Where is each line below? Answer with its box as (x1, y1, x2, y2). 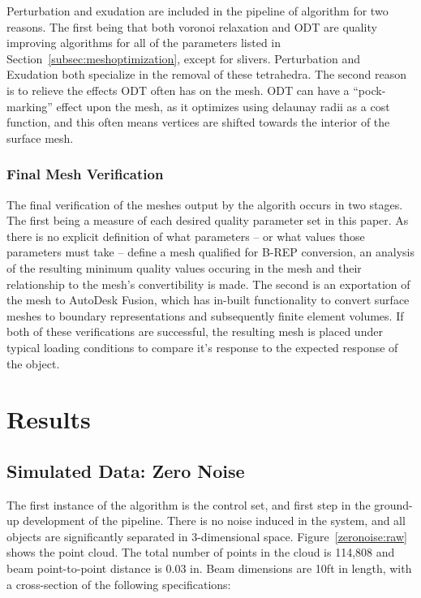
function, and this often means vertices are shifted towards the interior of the (6, 114, 390, 131)
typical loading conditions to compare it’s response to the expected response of (6, 338, 398, 355)
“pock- (353, 81, 386, 98)
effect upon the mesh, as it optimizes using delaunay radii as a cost (56, 97, 390, 114)
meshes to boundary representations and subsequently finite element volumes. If (6, 307, 404, 324)
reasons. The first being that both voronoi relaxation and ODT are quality (6, 18, 377, 35)
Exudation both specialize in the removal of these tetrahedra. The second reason (6, 66, 406, 83)
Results (6, 402, 91, 436)
